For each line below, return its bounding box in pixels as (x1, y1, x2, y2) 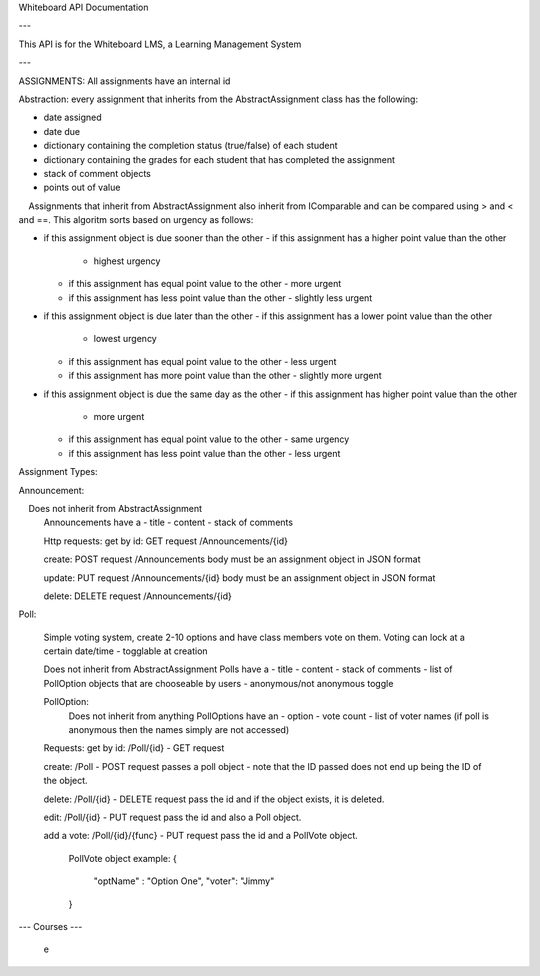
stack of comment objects (43, 167, 152, 179)
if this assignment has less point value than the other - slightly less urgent (68, 291, 373, 304)
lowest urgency (93, 333, 157, 345)
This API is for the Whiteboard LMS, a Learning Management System (18, 38, 302, 50)
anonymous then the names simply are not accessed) (68, 724, 290, 736)
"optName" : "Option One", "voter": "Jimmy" (93, 875, 275, 887)
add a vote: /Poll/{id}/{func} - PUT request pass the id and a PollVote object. (43, 830, 359, 842)
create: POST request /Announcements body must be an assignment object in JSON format (43, 553, 421, 565)
